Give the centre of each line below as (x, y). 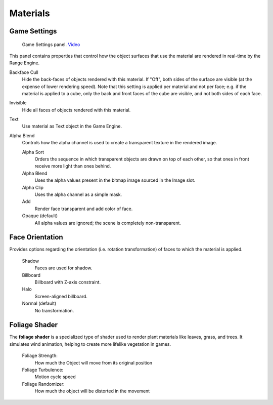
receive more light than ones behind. (73, 166)
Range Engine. (25, 63)
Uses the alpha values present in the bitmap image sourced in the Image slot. (115, 180)
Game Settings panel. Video (51, 44)
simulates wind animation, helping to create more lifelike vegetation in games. (90, 344)
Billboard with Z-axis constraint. (68, 282)
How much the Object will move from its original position (94, 362)
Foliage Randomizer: (43, 384)
